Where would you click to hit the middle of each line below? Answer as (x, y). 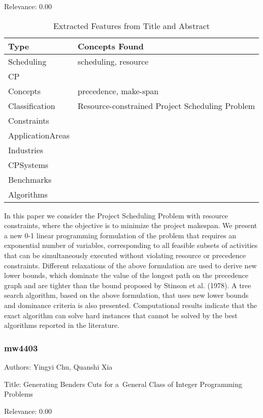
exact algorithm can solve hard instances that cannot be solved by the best (121, 315)
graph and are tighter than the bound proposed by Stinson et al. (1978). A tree (128, 285)
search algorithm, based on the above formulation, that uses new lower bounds (126, 295)
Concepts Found (111, 46)
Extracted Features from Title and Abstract (131, 25)
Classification (32, 105)
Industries (26, 150)
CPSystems (28, 164)
